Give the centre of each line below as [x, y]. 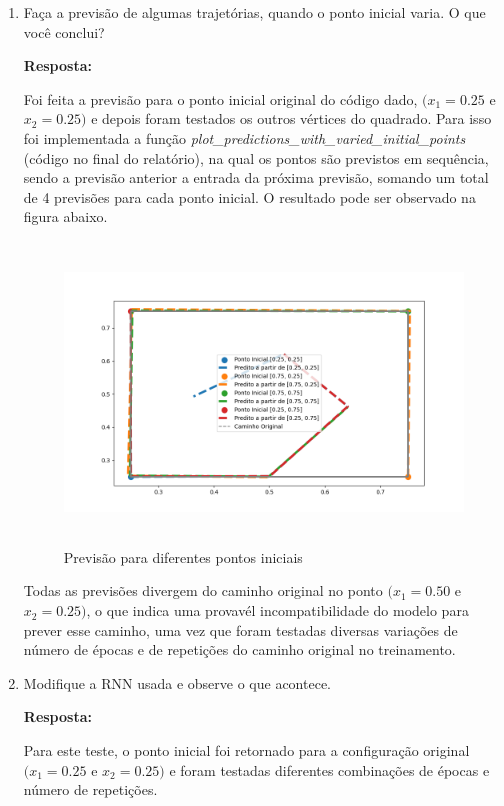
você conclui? [64, 31]
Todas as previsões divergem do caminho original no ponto [203, 590]
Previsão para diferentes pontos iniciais [183, 556]
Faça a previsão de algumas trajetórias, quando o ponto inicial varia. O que [254, 12]
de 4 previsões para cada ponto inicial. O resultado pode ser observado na [249, 196]
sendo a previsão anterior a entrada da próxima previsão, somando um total [256, 177]
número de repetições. [90, 789]
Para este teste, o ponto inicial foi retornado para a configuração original [246, 750]
